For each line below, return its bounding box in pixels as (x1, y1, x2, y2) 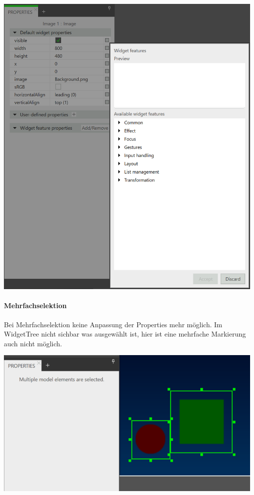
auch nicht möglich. (4, 338, 62, 348)
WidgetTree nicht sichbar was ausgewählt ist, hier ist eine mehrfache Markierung (4, 329, 246, 339)
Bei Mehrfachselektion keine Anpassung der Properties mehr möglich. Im (4, 319, 222, 329)
